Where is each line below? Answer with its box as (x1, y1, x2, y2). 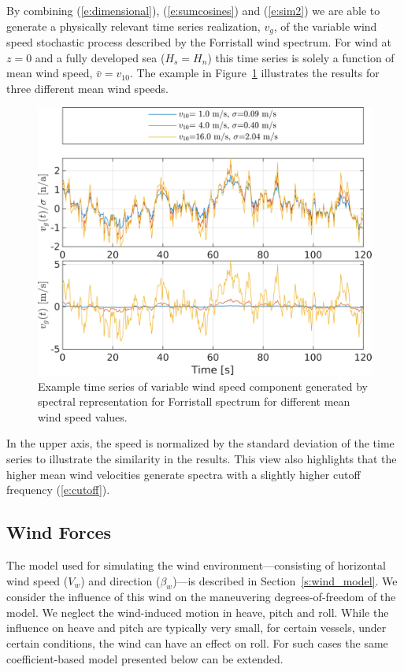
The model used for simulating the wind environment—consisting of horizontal (6, 556, 386, 573)
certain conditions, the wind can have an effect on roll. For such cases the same (6, 635, 388, 652)
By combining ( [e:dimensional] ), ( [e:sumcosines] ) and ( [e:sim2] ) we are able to (6, 2, 380, 18)
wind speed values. (38, 408, 128, 425)
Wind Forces (6, 520, 112, 544)
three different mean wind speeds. (6, 80, 169, 96)
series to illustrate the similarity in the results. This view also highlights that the (6, 450, 397, 466)
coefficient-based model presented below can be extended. (6, 650, 284, 666)
